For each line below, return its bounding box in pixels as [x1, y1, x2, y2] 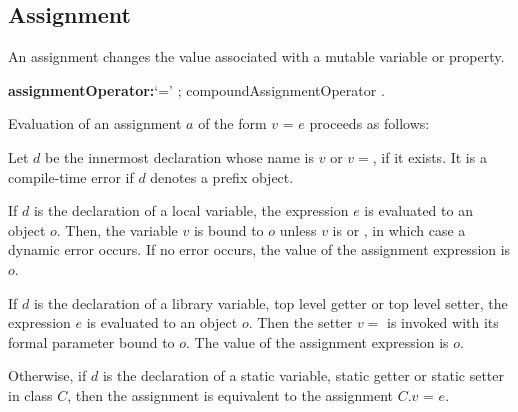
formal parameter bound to [8, 331, 175, 352]
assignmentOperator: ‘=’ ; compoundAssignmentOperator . [8, 79, 385, 100]
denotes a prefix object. [150, 166, 294, 187]
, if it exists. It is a [372, 146, 487, 167]
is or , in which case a [332, 219, 466, 240]
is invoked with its [387, 312, 499, 333]
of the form [198, 113, 267, 134]
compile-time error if [8, 166, 134, 187]
